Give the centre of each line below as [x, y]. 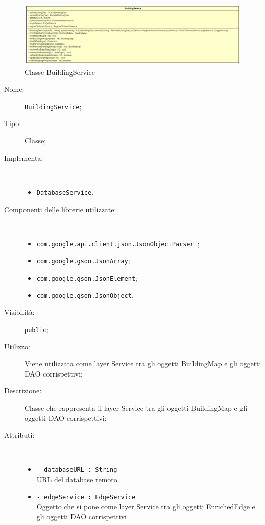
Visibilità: [19, 312]
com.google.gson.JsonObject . [85, 295]
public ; [37, 329]
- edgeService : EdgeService [86, 497]
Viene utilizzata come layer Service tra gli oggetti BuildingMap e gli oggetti [143, 364]
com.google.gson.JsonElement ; [87, 278]
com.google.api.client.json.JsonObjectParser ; [118, 243]
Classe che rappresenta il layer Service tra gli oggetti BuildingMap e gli [136, 407]
